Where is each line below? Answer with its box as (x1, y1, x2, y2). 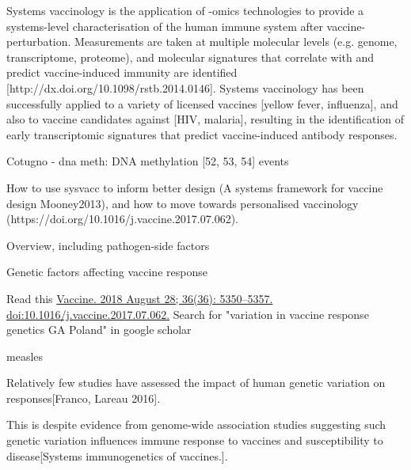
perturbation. (6, 33, 71, 50)
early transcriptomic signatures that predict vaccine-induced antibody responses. (6, 126, 398, 142)
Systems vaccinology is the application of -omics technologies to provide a (6, 2, 364, 18)
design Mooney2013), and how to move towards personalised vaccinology (6, 195, 359, 211)
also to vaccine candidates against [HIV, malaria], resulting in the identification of (6, 111, 405, 127)
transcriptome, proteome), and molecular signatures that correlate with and (6, 48, 375, 65)
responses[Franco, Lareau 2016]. (6, 389, 161, 406)
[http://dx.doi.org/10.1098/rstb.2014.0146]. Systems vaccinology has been (6, 79, 364, 96)
